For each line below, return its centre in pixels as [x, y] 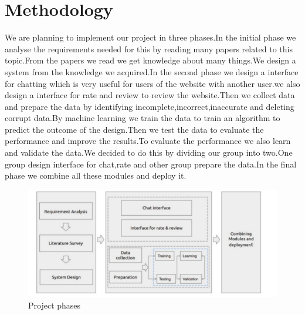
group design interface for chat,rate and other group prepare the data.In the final [151, 164]
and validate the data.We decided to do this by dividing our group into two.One [149, 153]
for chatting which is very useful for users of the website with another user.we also [152, 83]
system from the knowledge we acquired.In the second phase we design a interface [152, 71]
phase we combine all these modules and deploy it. [96, 175]
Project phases [55, 305]
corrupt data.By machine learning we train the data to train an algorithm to [143, 118]
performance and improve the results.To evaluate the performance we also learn [148, 141]
